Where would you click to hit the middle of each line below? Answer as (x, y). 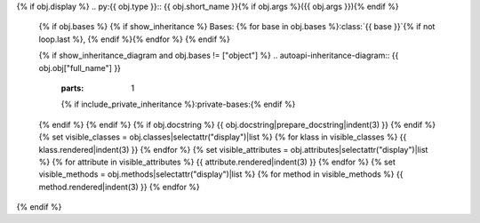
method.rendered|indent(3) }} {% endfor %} (119, 187)
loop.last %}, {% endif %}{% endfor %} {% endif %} (135, 39)
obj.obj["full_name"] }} (80, 68)
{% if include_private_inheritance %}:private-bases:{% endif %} (178, 104)
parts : (72, 88)
